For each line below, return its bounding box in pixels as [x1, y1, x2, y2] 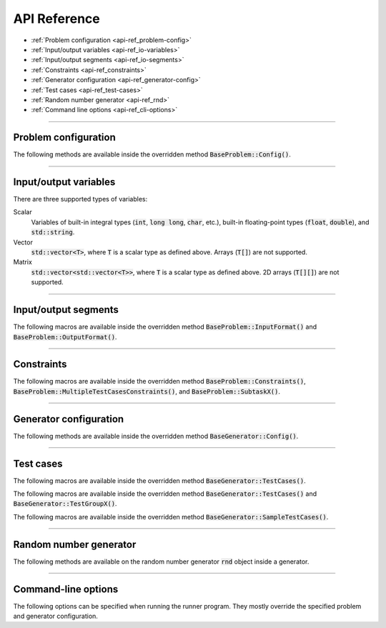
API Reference [13, 11, 100, 26]
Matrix [13, 258, 32, 266]
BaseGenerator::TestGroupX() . [13, 499, 117, 508]
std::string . [31, 228, 75, 236]
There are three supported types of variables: [13, 195, 148, 204]
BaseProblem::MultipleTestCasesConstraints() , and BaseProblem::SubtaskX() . [13, 387, 280, 396]
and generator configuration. [13, 612, 98, 620]
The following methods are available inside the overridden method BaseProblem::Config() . [13, 150, 291, 159]
